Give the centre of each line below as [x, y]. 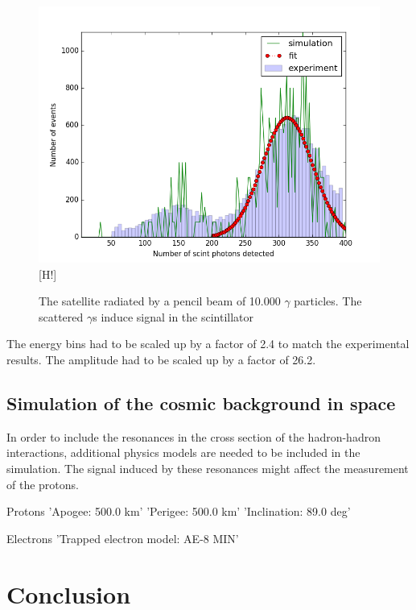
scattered [61, 316]
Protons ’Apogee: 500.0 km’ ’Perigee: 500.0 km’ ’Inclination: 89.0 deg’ [179, 511]
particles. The [328, 301]
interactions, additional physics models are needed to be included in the [183, 452]
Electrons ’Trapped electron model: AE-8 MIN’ [123, 538]
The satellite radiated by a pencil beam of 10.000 [160, 301]
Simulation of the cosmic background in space [201, 403]
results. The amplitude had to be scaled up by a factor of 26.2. [161, 359]
